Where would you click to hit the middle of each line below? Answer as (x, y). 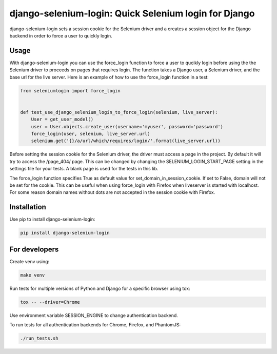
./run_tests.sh (39, 338)
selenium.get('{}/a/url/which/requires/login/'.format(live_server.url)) (126, 141)
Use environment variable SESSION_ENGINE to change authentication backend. (94, 315)
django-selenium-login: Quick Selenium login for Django (132, 13)
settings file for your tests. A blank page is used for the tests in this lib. (84, 169)
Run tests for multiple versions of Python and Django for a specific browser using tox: (100, 288)
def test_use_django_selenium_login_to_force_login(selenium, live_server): (119, 112)
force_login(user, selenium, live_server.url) (91, 134)
